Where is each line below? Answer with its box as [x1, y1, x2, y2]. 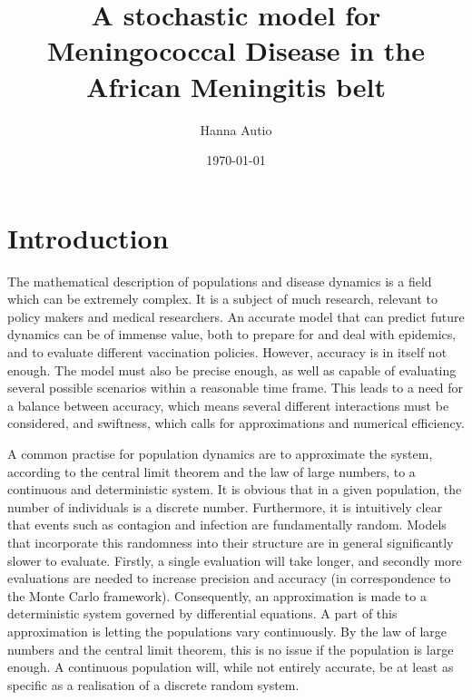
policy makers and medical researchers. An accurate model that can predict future [7, 306, 465, 326]
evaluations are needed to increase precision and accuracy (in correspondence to [7, 569, 451, 588]
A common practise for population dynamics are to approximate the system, [7, 443, 433, 462]
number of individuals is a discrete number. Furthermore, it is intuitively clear [7, 497, 443, 516]
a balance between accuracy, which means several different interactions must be [7, 395, 449, 414]
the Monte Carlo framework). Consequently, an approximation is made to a [7, 586, 427, 605]
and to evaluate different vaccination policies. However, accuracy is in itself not [7, 343, 447, 361]
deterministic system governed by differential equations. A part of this [7, 604, 398, 623]
